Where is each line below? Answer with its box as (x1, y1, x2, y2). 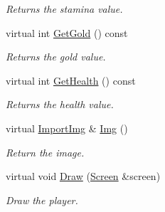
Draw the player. (6, 192, 78, 207)
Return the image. (6, 144, 85, 159)
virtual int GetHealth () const (6, 73, 136, 88)
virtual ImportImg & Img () (6, 120, 128, 135)
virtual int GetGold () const (6, 25, 128, 40)
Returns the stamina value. (6, 1, 123, 16)
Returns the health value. (6, 97, 114, 112)
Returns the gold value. (6, 49, 106, 64)
